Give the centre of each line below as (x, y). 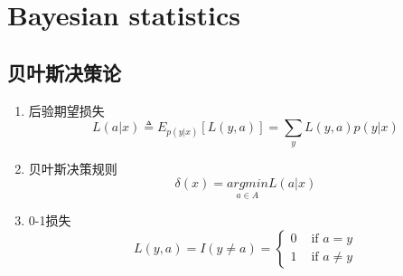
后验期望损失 (66, 110)
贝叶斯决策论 (64, 72)
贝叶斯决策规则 (73, 168)
